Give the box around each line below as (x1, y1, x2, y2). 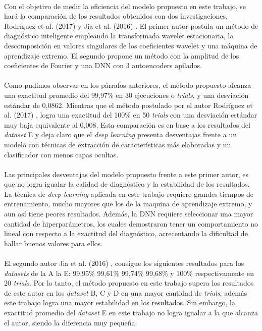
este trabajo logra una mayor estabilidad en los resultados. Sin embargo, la (4, 297, 235, 308)
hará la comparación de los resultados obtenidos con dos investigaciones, (4, 11, 228, 21)
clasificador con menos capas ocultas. (4, 149, 119, 159)
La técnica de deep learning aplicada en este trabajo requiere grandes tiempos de (4, 188, 253, 199)
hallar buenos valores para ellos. (4, 238, 103, 248)
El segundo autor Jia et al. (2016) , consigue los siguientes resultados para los (4, 258, 244, 268)
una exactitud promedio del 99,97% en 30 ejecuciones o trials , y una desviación (4, 89, 249, 100)
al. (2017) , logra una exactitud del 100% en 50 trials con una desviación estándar (4, 109, 257, 120)
